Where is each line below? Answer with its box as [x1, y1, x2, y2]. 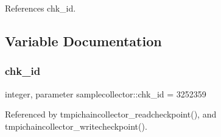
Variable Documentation [5, 31, 162, 50]
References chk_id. [5, 2, 76, 14]
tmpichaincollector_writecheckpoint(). [5, 119, 147, 132]
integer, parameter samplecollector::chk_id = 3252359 [5, 87, 206, 100]
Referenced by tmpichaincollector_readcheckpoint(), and [5, 108, 217, 121]
